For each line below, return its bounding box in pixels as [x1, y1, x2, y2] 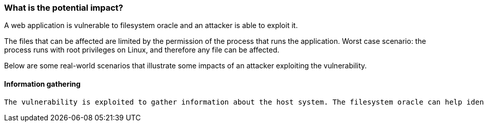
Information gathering [4, 79, 81, 88]
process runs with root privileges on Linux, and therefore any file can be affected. [4, 45, 279, 55]
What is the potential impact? [4, 3, 124, 13]
